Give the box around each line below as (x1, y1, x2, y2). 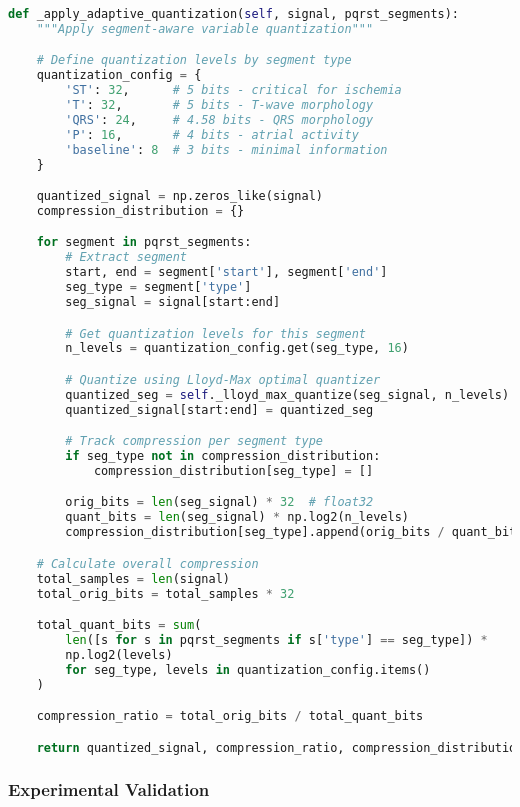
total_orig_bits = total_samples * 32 (36, 586, 295, 601)
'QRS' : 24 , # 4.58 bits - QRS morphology (65, 112, 374, 127)
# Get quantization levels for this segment (65, 326, 366, 341)
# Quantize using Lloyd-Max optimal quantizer (65, 372, 381, 387)
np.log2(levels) (65, 647, 173, 662)
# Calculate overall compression (36, 556, 259, 571)
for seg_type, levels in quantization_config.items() (65, 662, 431, 677)
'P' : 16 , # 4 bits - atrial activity (65, 127, 359, 142)
